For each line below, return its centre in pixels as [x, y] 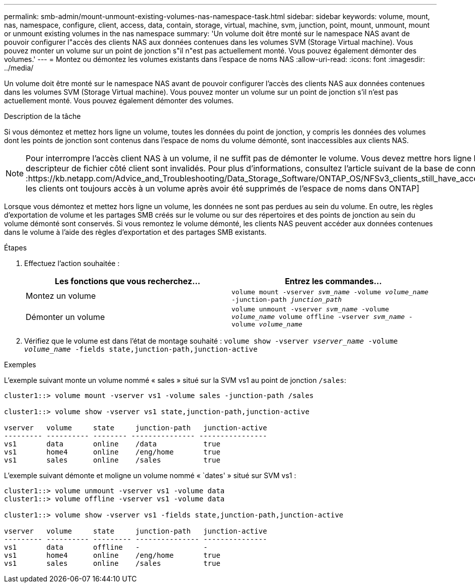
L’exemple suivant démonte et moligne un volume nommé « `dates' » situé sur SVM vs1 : [150, 475]
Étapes [16, 248]
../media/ [19, 68]
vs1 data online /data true [112, 444]
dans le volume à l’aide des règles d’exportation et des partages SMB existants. [135, 232]
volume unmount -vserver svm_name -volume [310, 309]
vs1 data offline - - [106, 547]
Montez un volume [61, 296]
